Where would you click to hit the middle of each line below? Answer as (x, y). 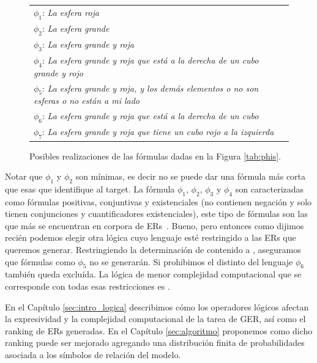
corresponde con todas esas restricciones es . (88, 286)
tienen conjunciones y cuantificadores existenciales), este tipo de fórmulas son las (156, 214)
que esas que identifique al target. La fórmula (90, 189)
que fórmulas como (40, 261)
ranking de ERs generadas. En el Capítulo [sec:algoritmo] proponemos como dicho (159, 330)
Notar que (24, 176)
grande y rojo (58, 72)
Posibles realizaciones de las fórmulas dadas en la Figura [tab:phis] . (155, 156)
